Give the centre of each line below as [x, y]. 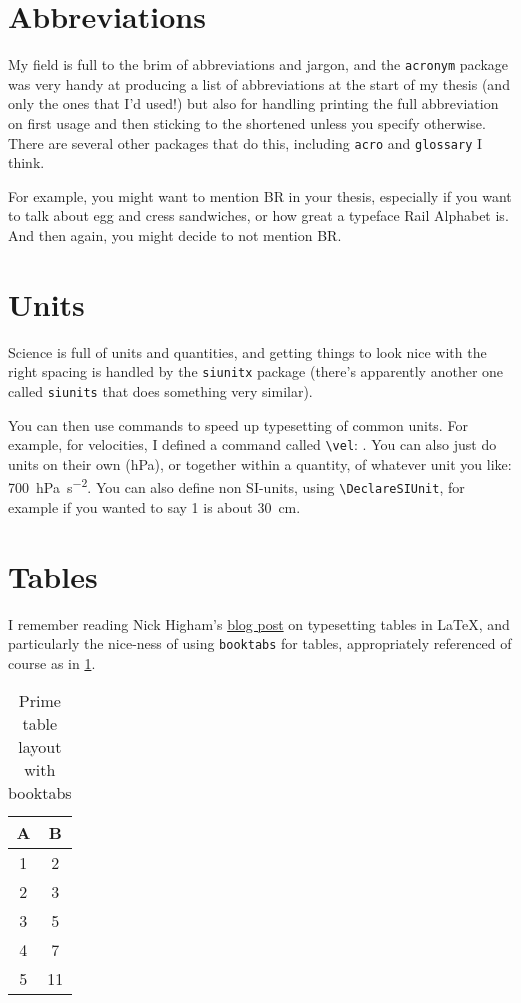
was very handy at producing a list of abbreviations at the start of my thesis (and [259, 83]
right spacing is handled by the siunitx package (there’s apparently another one [256, 371]
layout [40, 747]
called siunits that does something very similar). [160, 390]
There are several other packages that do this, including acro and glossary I [245, 142]
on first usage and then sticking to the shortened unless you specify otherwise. [247, 122]
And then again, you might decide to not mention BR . [175, 235]
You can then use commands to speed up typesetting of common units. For [238, 424]
